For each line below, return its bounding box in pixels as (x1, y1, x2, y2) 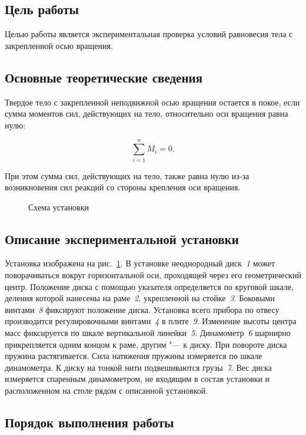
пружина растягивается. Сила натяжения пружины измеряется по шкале (5, 350, 262, 362)
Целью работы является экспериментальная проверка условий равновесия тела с (5, 28, 293, 40)
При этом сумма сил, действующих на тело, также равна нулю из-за (5, 169, 250, 182)
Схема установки (28, 200, 89, 213)
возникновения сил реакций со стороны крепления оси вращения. (5, 181, 241, 193)
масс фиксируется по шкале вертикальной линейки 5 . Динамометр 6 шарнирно (5, 327, 291, 339)
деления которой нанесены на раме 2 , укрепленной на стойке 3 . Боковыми (5, 292, 275, 304)
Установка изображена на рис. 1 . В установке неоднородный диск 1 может (5, 257, 275, 269)
